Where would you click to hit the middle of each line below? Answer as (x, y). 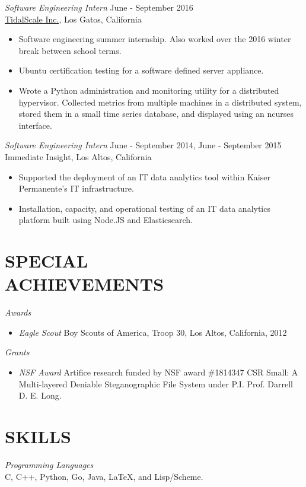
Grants (17, 352)
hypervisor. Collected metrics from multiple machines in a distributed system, (160, 102)
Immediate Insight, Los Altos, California (78, 156)
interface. (35, 125)
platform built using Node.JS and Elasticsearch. (106, 220)
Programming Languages (49, 464)
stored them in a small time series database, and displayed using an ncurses (156, 114)
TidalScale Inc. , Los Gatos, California (73, 19)
